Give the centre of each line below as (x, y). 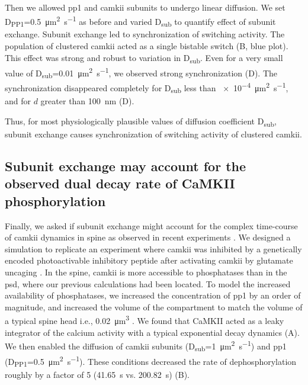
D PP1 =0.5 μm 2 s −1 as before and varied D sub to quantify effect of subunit (140, 21)
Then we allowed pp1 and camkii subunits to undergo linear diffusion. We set (145, 7)
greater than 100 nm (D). (87, 101)
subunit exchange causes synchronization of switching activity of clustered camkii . (153, 134)
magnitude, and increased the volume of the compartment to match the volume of (154, 307)
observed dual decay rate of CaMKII (120, 183)
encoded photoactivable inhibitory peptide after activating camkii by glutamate (149, 260)
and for (18, 101)
